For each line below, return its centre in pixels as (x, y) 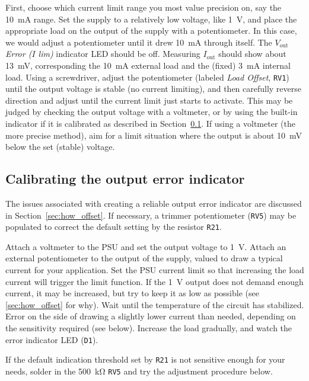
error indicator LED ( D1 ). (52, 339)
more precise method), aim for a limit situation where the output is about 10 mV (154, 135)
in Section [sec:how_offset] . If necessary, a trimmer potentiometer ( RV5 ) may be (151, 215)
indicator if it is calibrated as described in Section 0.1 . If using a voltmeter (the (150, 123)
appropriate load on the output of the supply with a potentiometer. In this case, (151, 31)
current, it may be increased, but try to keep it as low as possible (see (132, 293)
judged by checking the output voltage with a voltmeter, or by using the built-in (152, 112)
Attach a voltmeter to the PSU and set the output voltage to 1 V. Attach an (146, 246)
